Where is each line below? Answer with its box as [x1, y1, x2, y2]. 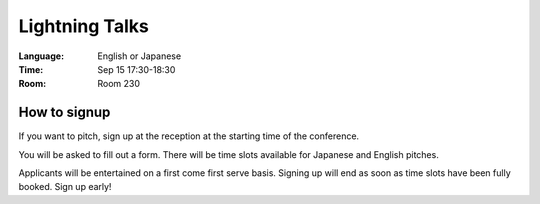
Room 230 [97, 78, 140, 90]
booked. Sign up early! [18, 181, 112, 193]
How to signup [18, 104, 111, 121]
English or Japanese [97, 50, 182, 62]
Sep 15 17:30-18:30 [97, 63, 176, 75]
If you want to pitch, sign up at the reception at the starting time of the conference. [18, 130, 360, 142]
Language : [18, 50, 65, 62]
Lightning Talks [18, 15, 149, 37]
